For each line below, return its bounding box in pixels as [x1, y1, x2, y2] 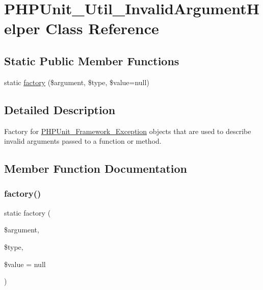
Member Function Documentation [4, 161, 188, 176]
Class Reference [45, 18, 159, 39]
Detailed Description [4, 101, 116, 117]
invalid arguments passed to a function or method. [4, 136, 162, 146]
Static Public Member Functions [4, 52, 179, 68]
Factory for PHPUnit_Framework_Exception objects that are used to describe [4, 125, 251, 136]
